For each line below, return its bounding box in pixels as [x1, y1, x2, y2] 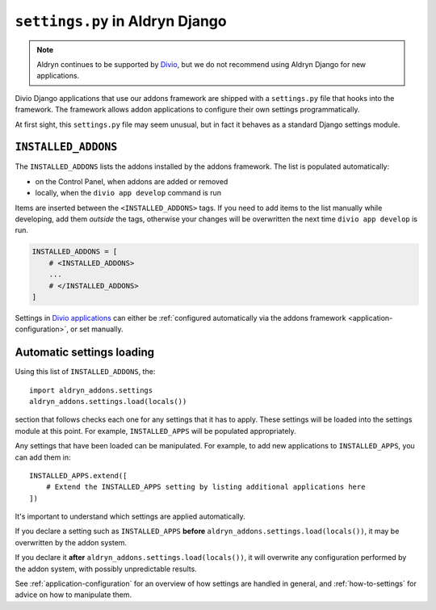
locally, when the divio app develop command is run [35, 188, 222, 198]
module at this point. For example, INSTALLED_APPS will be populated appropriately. [15, 426, 296, 435]
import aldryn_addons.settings [29, 385, 153, 395]
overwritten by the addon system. [15, 537, 128, 547]
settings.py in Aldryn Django [15, 12, 227, 30]
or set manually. [69, 324, 124, 334]
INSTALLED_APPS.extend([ [29, 471, 128, 480]
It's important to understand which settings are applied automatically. [15, 511, 245, 521]
